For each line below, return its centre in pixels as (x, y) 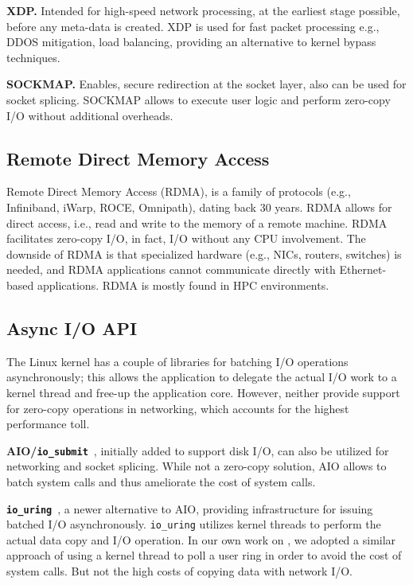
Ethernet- (363, 269)
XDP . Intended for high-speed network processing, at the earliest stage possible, (203, 10)
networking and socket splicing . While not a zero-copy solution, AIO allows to (197, 466)
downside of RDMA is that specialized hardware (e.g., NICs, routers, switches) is (204, 253)
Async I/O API (72, 328)
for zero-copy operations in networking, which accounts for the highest (178, 408)
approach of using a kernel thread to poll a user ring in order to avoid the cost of (204, 555)
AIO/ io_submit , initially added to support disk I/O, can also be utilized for (198, 450)
